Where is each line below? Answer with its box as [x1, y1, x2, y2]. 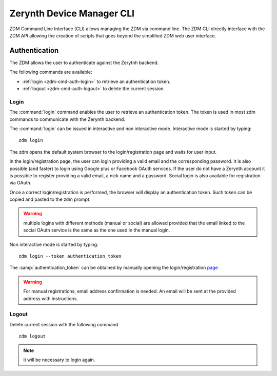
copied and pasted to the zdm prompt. [9, 196, 91, 202]
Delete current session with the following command [9, 321, 118, 327]
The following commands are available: [9, 69, 92, 75]
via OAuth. [9, 180, 32, 186]
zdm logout [18, 333, 46, 339]
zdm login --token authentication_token [18, 254, 122, 259]
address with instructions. [23, 295, 78, 302]
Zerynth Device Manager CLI [9, 8, 135, 19]
